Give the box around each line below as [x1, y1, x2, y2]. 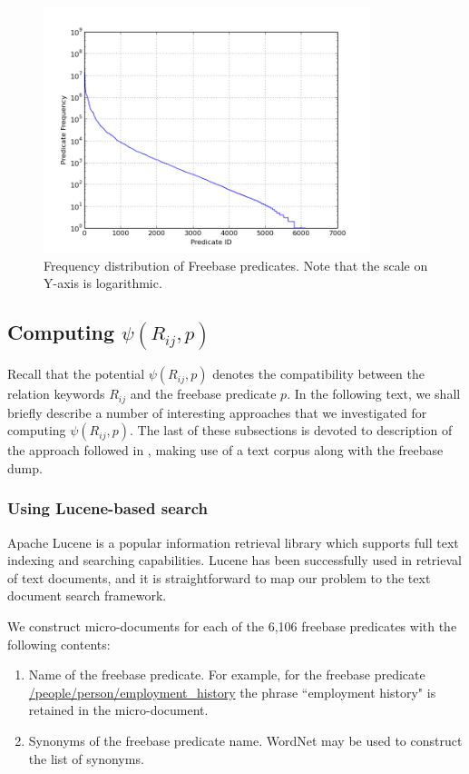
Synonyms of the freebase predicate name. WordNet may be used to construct [28, 730, 463, 749]
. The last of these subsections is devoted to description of [129, 421, 453, 440]
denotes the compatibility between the [212, 364, 425, 383]
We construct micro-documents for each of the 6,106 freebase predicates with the [7, 616, 457, 635]
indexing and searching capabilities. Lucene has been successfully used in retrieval [7, 551, 462, 570]
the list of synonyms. [28, 749, 144, 768]
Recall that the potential [7, 364, 145, 383]
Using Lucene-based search [7, 497, 208, 520]
